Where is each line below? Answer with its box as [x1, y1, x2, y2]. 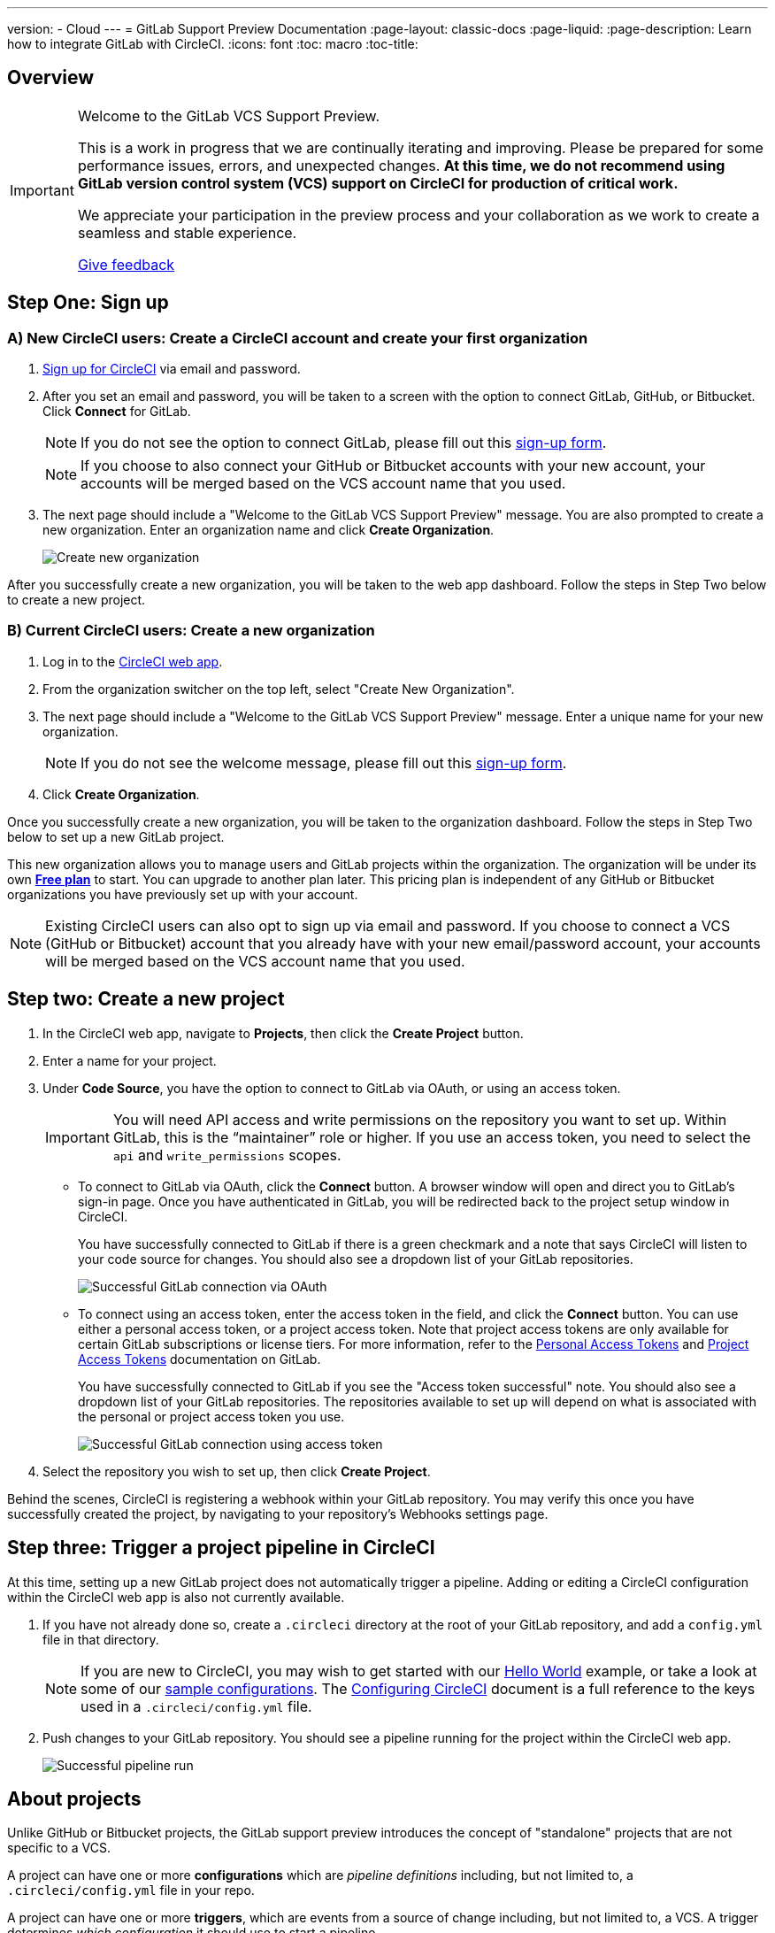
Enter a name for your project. [42, 1052, 217, 1068]
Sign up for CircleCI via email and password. [42, 361, 301, 377]
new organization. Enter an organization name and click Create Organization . [42, 522, 495, 538]
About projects [7, 1787, 142, 1810]
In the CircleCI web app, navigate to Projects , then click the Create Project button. [42, 1025, 524, 1041]
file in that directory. [42, 1631, 159, 1647]
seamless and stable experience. [77, 223, 297, 242]
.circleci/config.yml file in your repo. [7, 1883, 255, 1898]
